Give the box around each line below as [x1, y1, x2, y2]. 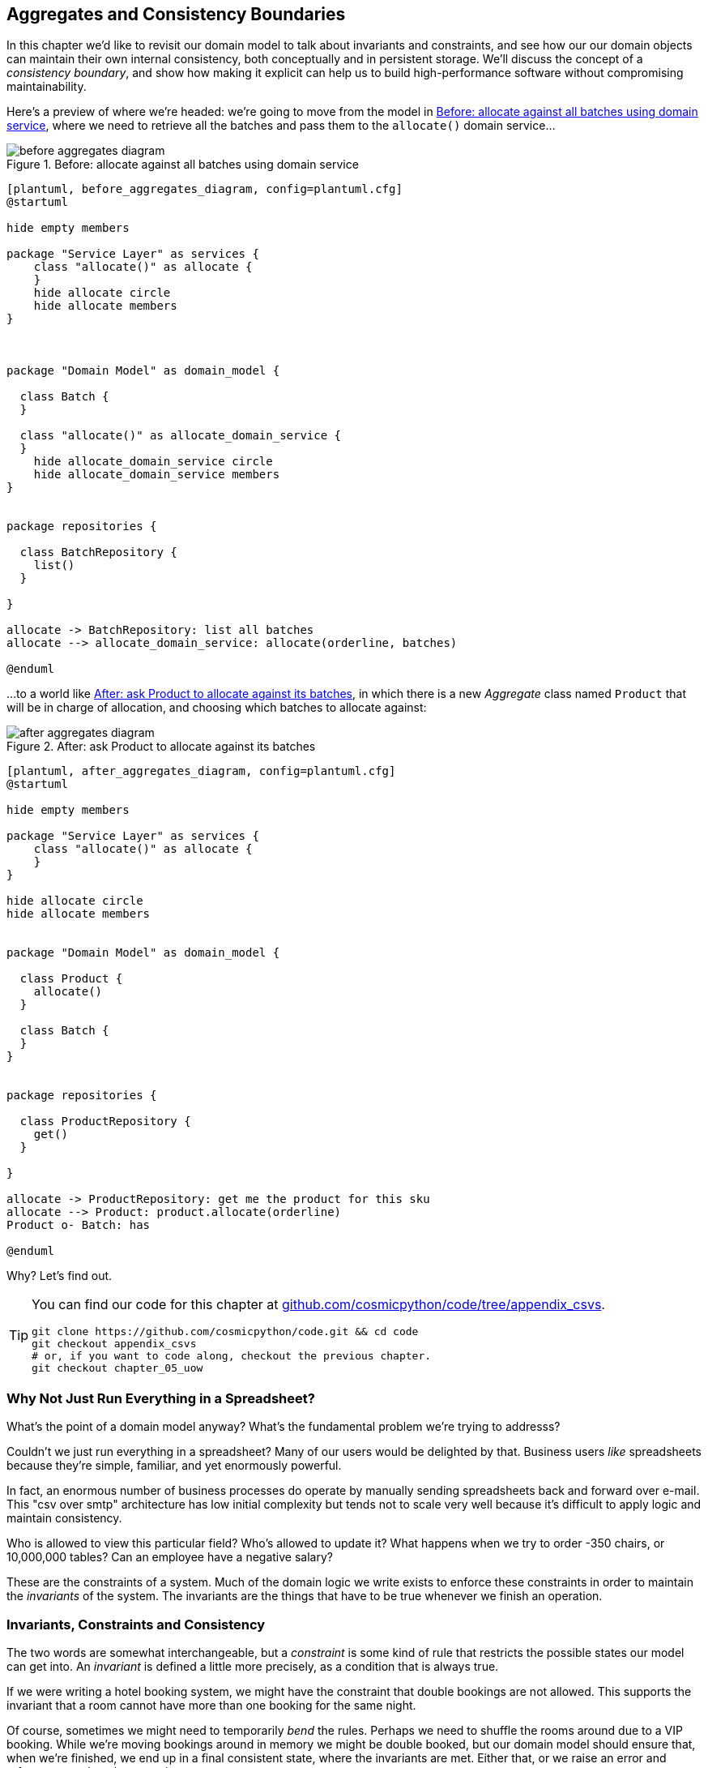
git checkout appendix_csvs [32, 1338, 197, 1351]
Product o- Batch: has [6, 1218, 151, 1232]
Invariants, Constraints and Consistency [6, 1616, 266, 1633]
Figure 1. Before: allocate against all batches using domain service [6, 157, 359, 172]
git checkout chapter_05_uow [32, 1362, 203, 1375]
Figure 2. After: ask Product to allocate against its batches [6, 739, 316, 754]
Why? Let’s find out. [6, 1269, 113, 1283]
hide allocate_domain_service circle [33, 455, 273, 469]
